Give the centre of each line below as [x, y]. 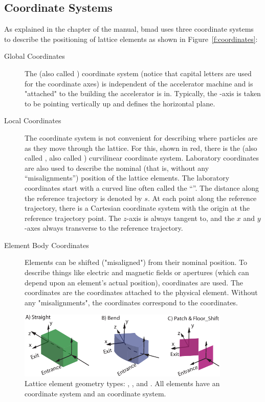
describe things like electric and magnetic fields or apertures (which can [137, 272]
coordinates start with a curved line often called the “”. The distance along [142, 187]
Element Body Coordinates [47, 245]
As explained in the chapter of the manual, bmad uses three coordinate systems [129, 29]
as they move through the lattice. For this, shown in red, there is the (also [141, 148]
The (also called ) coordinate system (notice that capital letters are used [138, 73]
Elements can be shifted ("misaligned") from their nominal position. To [136, 262]
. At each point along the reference [202, 198]
